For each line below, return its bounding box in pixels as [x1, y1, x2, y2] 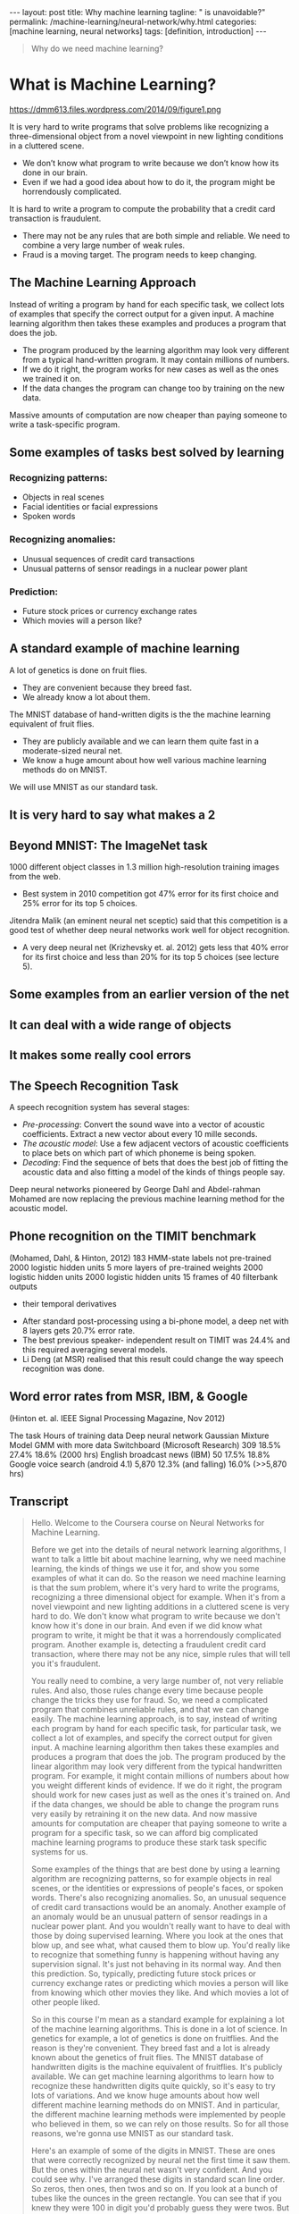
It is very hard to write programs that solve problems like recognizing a [9, 121, 270, 131]
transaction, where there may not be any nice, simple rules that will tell [30, 1649, 291, 1660]
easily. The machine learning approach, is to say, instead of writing [30, 1713, 278, 1724]
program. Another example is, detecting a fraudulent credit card [30, 1639, 266, 1650]
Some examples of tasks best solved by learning [9, 445, 285, 460]
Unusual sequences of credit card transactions [21, 553, 195, 564]
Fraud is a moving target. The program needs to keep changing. [21, 248, 257, 260]
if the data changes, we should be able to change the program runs [30, 1799, 279, 1810]
